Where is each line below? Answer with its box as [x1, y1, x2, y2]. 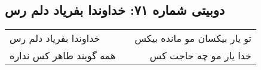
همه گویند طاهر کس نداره [10, 48, 116, 63]
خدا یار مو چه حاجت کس [149, 48, 251, 63]
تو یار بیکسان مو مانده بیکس [134, 31, 251, 45]
